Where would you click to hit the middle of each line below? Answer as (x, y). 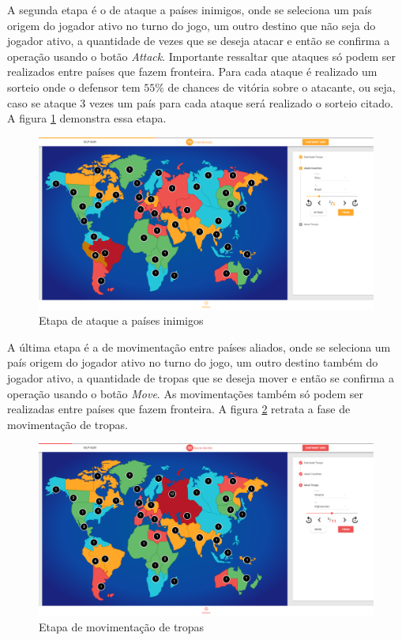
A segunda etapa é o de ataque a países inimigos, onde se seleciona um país (190, 9)
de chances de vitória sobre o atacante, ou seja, (282, 87)
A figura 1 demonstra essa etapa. (87, 118)
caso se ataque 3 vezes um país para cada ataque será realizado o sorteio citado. (200, 102)
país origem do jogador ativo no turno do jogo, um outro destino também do (193, 362)
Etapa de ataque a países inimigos (121, 320)
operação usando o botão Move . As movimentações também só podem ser (186, 393)
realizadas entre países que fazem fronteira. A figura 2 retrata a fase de (179, 409)
